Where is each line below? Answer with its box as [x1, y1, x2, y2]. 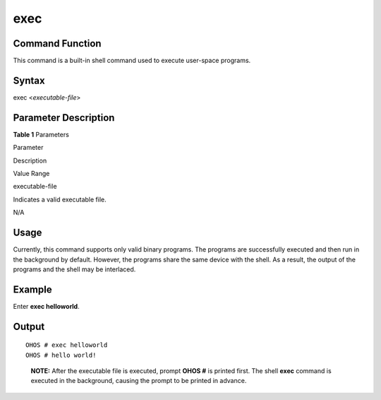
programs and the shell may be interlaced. [13, 265, 136, 273]
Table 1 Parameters [13, 130, 70, 139]
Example [13, 283, 52, 295]
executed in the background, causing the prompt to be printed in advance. [30, 377, 247, 385]
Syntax [13, 74, 45, 86]
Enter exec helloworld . [13, 302, 80, 310]
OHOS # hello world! [25, 351, 97, 359]
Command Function [13, 37, 102, 49]
